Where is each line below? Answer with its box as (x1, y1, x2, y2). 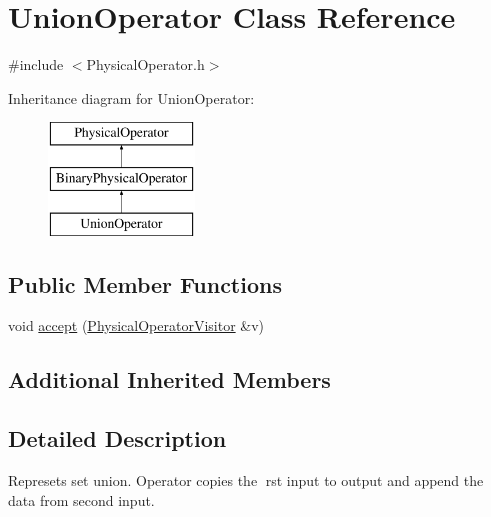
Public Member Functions (8, 268, 282, 299)
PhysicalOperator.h (86, 54, 205, 75)
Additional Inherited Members (8, 364, 331, 395)
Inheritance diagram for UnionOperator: (8, 87, 255, 108)
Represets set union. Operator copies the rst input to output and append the (8, 470, 484, 491)
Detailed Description (8, 423, 227, 454)
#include (8, 54, 64, 75)
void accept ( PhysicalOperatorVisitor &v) (8, 315, 265, 336)
